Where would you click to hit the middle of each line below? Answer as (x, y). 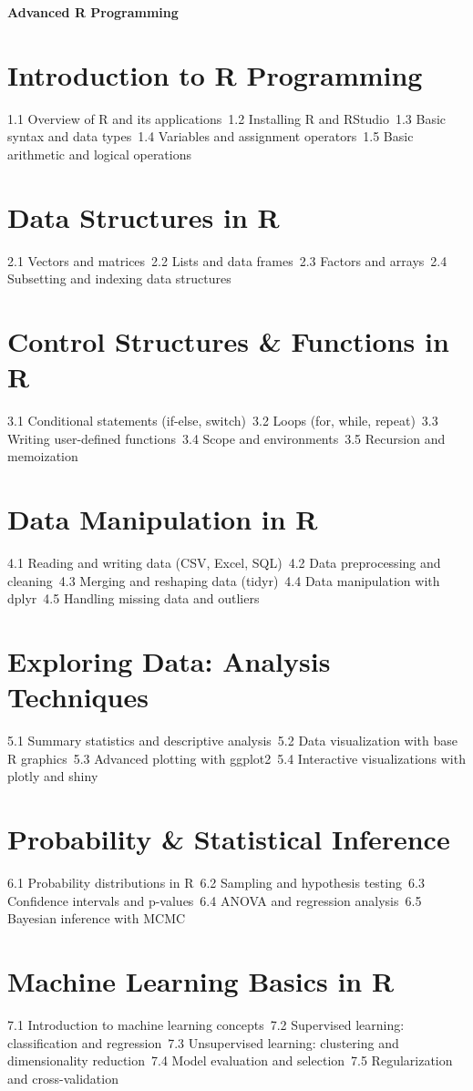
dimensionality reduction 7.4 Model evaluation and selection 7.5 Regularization (230, 1060)
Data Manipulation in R (163, 519)
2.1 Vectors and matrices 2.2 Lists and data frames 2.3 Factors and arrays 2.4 (227, 260)
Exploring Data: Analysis (169, 661)
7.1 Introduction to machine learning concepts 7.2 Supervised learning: (206, 1024)
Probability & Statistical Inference (229, 839)
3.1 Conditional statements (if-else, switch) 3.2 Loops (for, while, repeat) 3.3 (223, 421)
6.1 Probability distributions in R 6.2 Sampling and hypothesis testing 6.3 (216, 883)
